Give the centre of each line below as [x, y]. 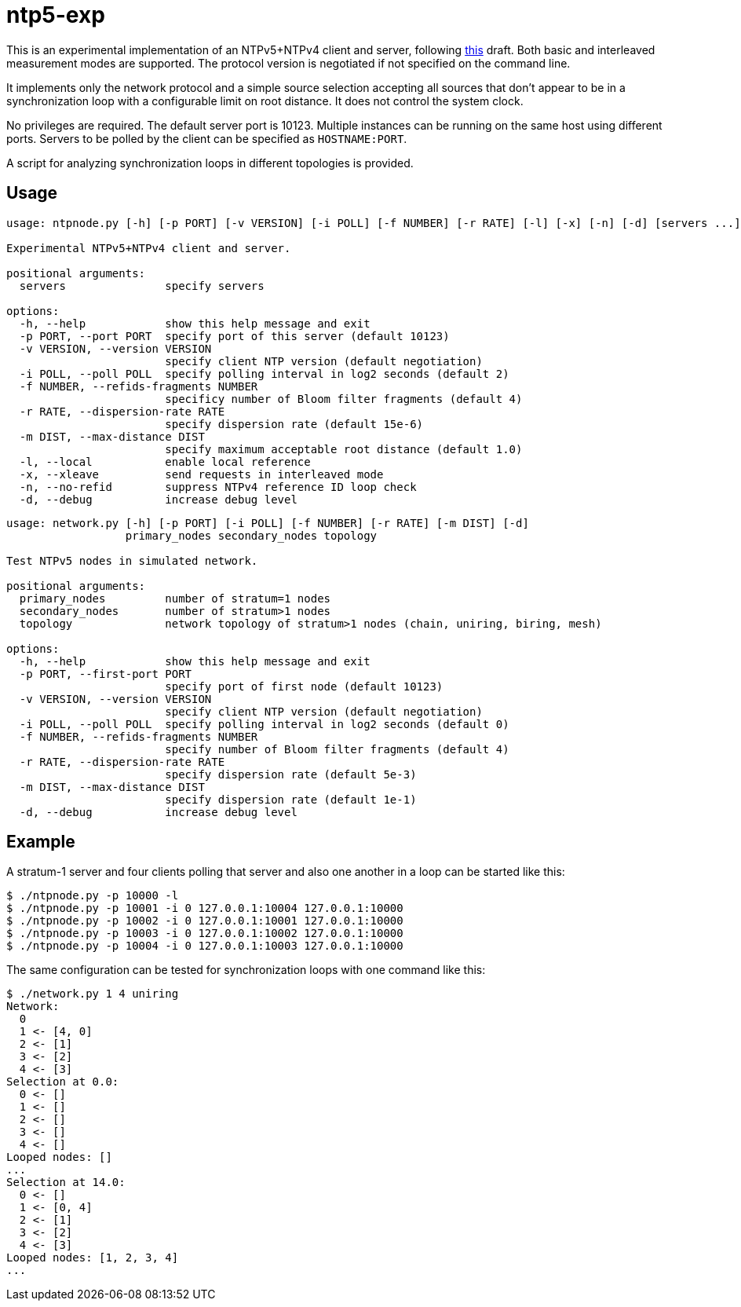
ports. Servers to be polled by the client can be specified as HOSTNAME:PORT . [207, 138]
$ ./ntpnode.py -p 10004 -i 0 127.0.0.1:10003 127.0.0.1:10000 [205, 946]
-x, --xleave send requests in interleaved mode [201, 474]
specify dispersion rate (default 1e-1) [291, 799]
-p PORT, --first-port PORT [106, 674]
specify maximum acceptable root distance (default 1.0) [344, 449]
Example [41, 842]
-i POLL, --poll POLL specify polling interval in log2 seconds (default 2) [264, 373]
